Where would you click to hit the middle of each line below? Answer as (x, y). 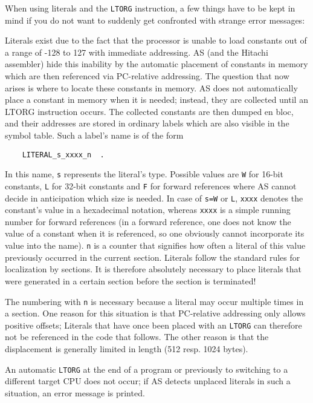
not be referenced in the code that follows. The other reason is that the (137, 337)
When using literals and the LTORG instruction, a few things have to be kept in (150, 8)
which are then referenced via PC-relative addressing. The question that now (147, 76)
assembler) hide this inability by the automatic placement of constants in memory (156, 64)
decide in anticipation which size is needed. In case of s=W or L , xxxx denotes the (154, 198)
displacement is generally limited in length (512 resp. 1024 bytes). (127, 349)
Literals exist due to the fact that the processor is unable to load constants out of (156, 40)
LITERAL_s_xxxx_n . (63, 155)
